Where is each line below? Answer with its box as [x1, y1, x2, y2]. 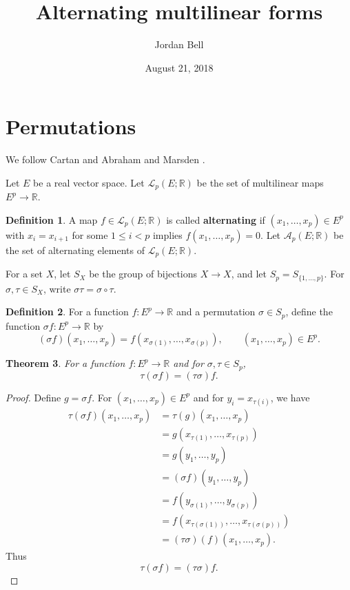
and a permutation [176, 304, 256, 319]
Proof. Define [6, 390, 61, 404]
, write [43, 281, 71, 295]
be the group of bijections [89, 266, 198, 281]
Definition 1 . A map [6, 212, 98, 226]
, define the [285, 304, 333, 319]
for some [72, 227, 108, 242]
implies [152, 227, 183, 242]
